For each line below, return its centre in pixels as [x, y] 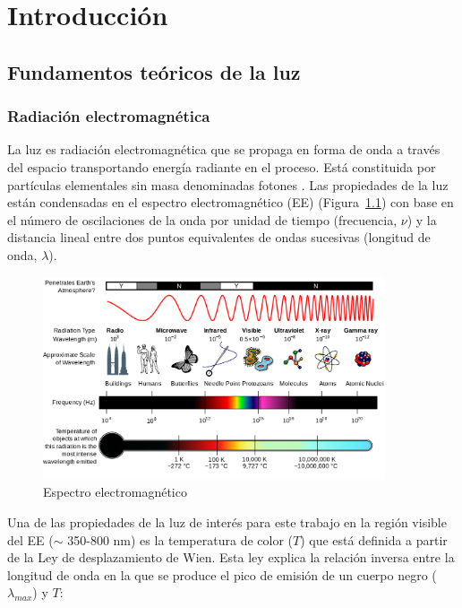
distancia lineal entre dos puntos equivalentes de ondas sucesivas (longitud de [219, 237]
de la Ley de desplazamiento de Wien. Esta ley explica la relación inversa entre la [231, 557]
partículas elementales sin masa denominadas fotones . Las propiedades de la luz [228, 184]
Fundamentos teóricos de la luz [154, 71]
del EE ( [30, 539]
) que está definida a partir [374, 539]
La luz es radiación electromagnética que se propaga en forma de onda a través [224, 149]
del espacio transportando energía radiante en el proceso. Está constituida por [222, 166]
